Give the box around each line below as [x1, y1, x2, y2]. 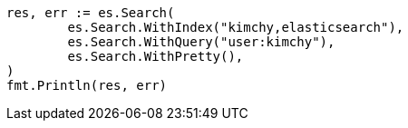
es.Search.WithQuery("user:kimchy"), [67, 34, 335, 49]
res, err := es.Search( [6, 5, 175, 20]
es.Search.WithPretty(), [67, 49, 244, 64]
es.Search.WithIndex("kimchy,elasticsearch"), [67, 20, 404, 34]
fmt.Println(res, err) [6, 78, 168, 93]
